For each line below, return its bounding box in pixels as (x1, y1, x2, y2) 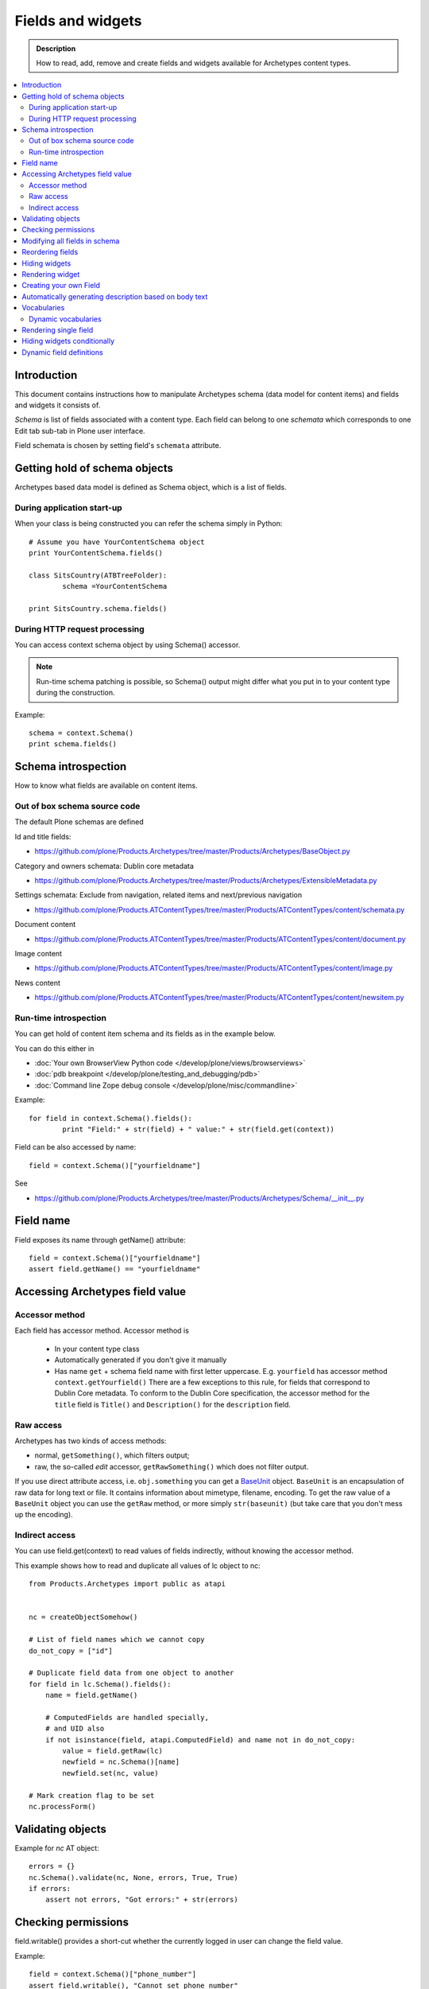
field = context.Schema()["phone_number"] (29, 1970, 197, 1979)
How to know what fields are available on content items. (14, 780, 198, 791)
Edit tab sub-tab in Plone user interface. (14, 426, 146, 435)
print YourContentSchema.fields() (29, 549, 163, 557)
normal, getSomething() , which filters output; (34, 1450, 190, 1460)
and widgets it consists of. (14, 400, 101, 410)
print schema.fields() (29, 740, 118, 749)
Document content (14, 920, 76, 929)
